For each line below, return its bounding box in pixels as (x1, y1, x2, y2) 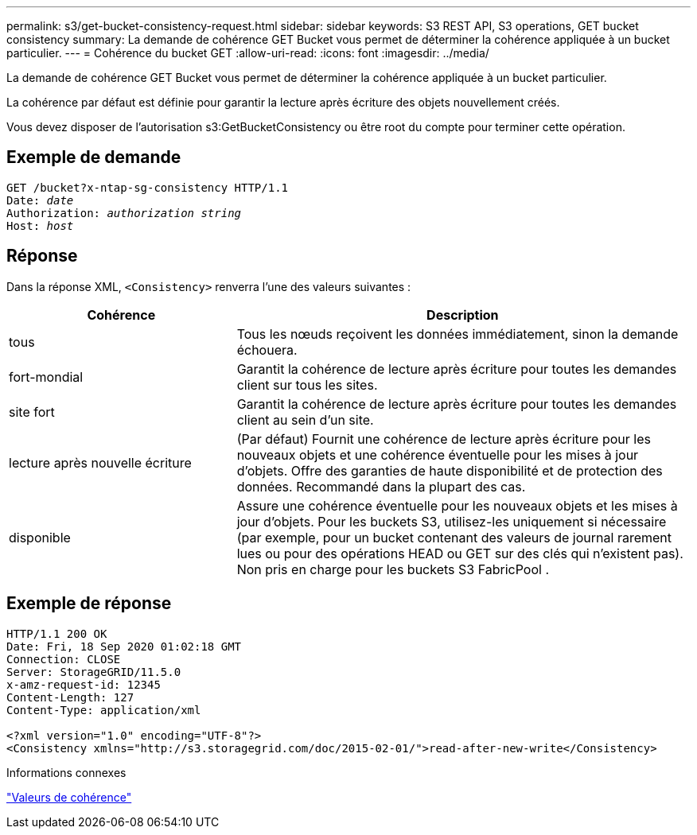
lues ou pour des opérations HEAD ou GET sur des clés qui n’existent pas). (236, 545, 683, 561)
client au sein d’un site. (236, 411, 374, 428)
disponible (9, 529, 71, 546)
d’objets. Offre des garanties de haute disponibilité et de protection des (236, 462, 663, 479)
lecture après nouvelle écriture (9, 454, 192, 471)
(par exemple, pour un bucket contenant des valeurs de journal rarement (236, 529, 672, 546)
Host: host (6, 219, 74, 232)
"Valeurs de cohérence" (6, 790, 132, 804)
